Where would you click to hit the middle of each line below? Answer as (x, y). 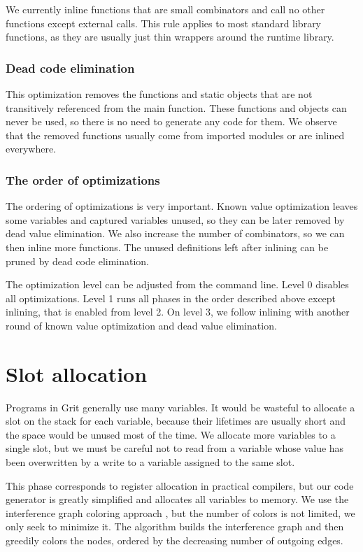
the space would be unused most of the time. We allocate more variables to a (171, 434)
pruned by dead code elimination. (78, 261)
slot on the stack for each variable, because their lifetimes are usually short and (176, 421)
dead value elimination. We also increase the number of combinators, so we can (175, 233)
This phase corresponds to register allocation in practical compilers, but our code (180, 485)
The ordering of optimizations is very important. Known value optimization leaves (182, 206)
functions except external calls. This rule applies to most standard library (164, 23)
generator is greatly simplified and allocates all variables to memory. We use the (177, 499)
